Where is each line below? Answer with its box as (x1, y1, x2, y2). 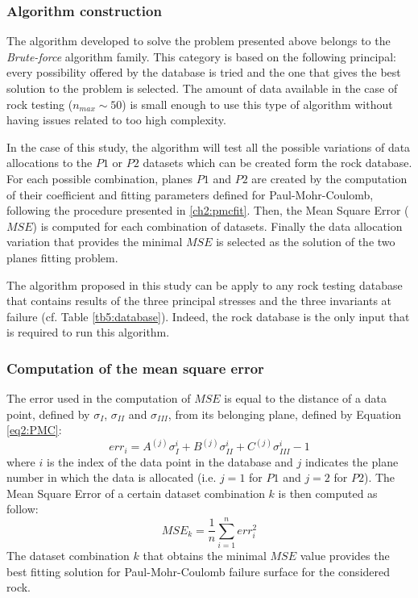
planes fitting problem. (6, 249, 118, 266)
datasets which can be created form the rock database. (143, 154, 412, 171)
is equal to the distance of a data (224, 390, 387, 407)
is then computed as (278, 484, 378, 501)
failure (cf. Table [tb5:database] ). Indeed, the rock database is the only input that (6, 307, 410, 324)
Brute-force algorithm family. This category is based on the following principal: (6, 48, 396, 65)
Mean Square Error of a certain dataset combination (6, 484, 265, 501)
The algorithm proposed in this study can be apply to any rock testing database (6, 276, 403, 293)
